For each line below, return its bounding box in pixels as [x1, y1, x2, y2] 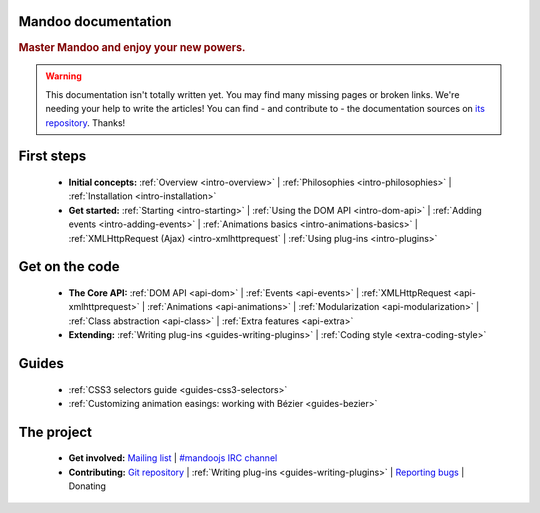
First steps [18, 148, 87, 165]
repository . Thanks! [45, 116, 126, 129]
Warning [45, 70, 82, 82]
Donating [68, 480, 107, 492]
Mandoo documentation [18, 13, 172, 30]
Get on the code [18, 258, 120, 275]
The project [18, 423, 92, 440]
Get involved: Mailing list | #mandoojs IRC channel [68, 452, 278, 464]
